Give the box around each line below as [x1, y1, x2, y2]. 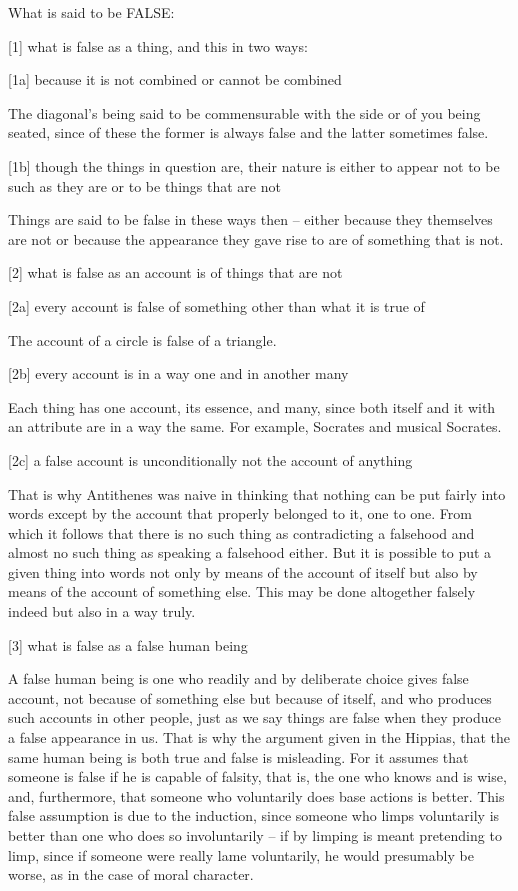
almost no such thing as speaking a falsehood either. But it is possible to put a [8, 542, 492, 563]
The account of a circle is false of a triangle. [8, 329, 277, 350]
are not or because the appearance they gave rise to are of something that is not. [8, 228, 504, 249]
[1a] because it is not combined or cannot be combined [8, 69, 342, 90]
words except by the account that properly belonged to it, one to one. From [8, 503, 472, 524]
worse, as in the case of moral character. [8, 864, 254, 885]
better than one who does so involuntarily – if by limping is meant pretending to [8, 825, 502, 845]
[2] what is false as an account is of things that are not [8, 262, 343, 283]
